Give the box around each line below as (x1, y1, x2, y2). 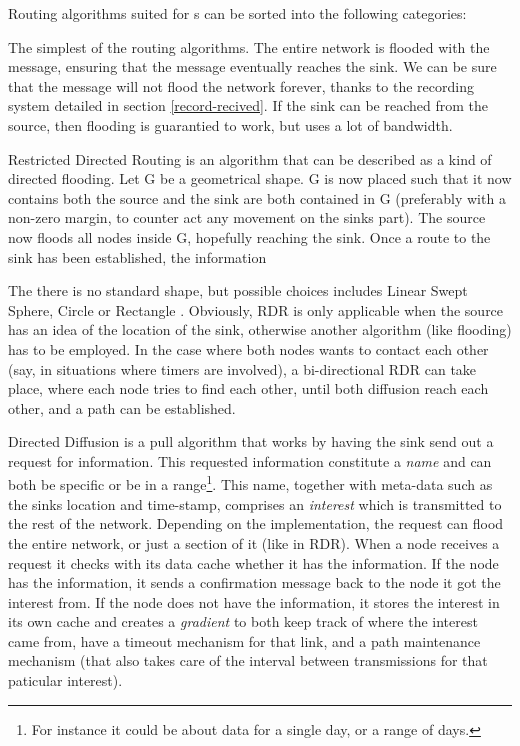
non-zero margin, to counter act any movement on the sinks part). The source (8, 207, 486, 228)
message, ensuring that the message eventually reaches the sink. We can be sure (8, 56, 497, 77)
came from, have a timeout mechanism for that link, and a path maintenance (8, 630, 481, 651)
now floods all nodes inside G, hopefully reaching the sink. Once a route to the (8, 226, 491, 247)
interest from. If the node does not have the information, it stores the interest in (8, 591, 500, 612)
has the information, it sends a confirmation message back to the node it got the (8, 572, 501, 593)
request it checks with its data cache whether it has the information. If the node (8, 552, 499, 573)
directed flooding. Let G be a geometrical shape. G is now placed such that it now (8, 168, 512, 189)
